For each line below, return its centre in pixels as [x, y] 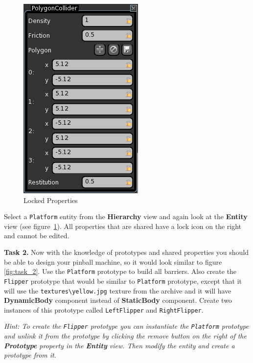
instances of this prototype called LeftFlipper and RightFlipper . [104, 309]
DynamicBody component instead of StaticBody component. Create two [118, 300]
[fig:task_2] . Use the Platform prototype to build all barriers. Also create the [120, 271]
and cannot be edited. [37, 236]
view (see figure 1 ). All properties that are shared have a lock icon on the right [123, 226]
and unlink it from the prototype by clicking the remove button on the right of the [125, 336]
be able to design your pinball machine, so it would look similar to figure [113, 261]
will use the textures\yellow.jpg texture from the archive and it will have [118, 290]
